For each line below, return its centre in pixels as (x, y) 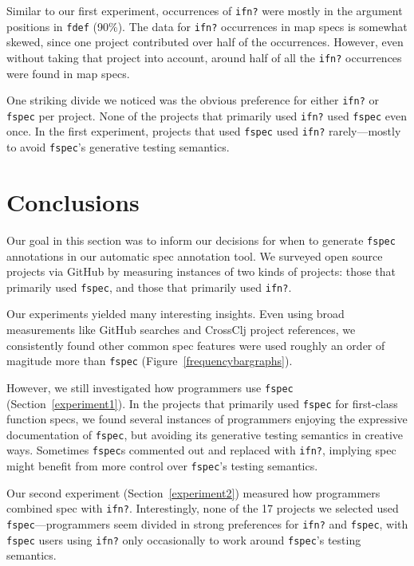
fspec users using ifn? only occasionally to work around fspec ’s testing (184, 539)
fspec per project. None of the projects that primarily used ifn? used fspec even (207, 115)
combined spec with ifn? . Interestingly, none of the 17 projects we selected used (203, 508)
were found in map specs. (68, 73)
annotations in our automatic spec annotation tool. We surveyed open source (195, 255)
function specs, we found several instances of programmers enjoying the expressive (207, 419)
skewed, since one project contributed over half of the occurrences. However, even (205, 42)
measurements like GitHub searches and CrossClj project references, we (181, 329)
